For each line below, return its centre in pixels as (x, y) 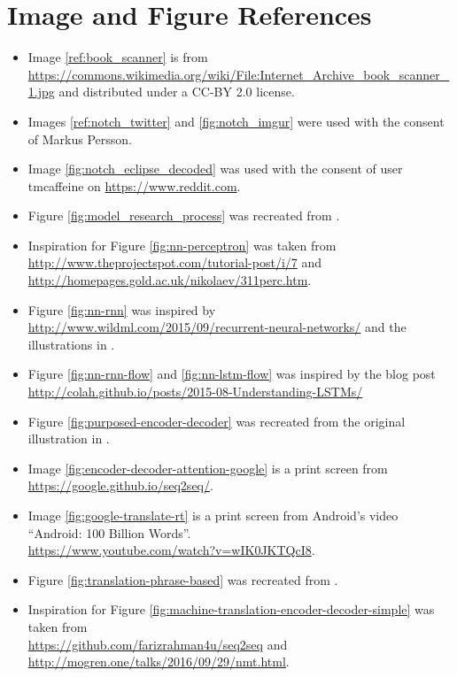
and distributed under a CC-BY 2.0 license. (177, 92)
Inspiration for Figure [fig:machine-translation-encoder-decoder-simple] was (231, 609)
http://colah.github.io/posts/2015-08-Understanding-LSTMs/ (195, 392)
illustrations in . (71, 344)
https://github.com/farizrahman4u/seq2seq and (158, 644)
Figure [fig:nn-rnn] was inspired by (122, 309)
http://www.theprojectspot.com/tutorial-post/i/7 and (175, 262)
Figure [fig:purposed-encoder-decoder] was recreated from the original (217, 421)
